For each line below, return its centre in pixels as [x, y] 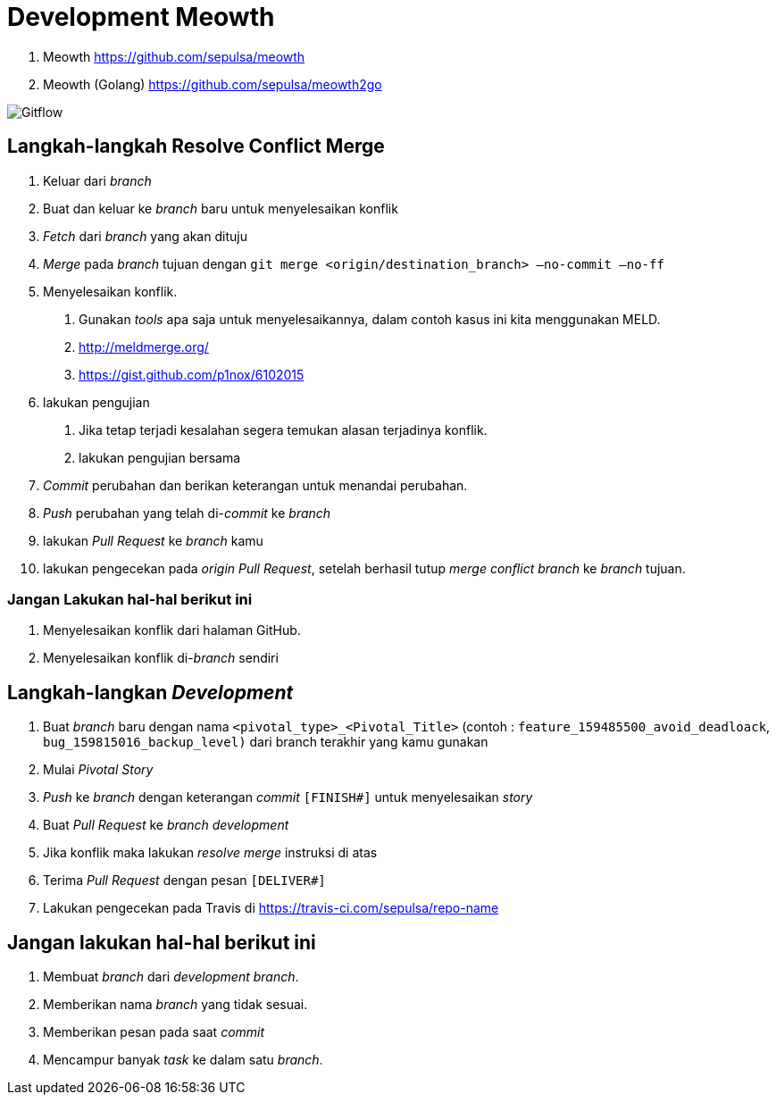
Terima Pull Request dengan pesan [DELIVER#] [184, 881]
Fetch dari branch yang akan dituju [145, 236]
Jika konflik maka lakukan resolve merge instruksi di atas [210, 853]
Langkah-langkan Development [150, 692]
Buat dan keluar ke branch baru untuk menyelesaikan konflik [221, 208]
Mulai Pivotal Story [98, 770]
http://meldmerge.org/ [144, 346]
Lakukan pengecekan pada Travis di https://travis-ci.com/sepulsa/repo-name [271, 908]
